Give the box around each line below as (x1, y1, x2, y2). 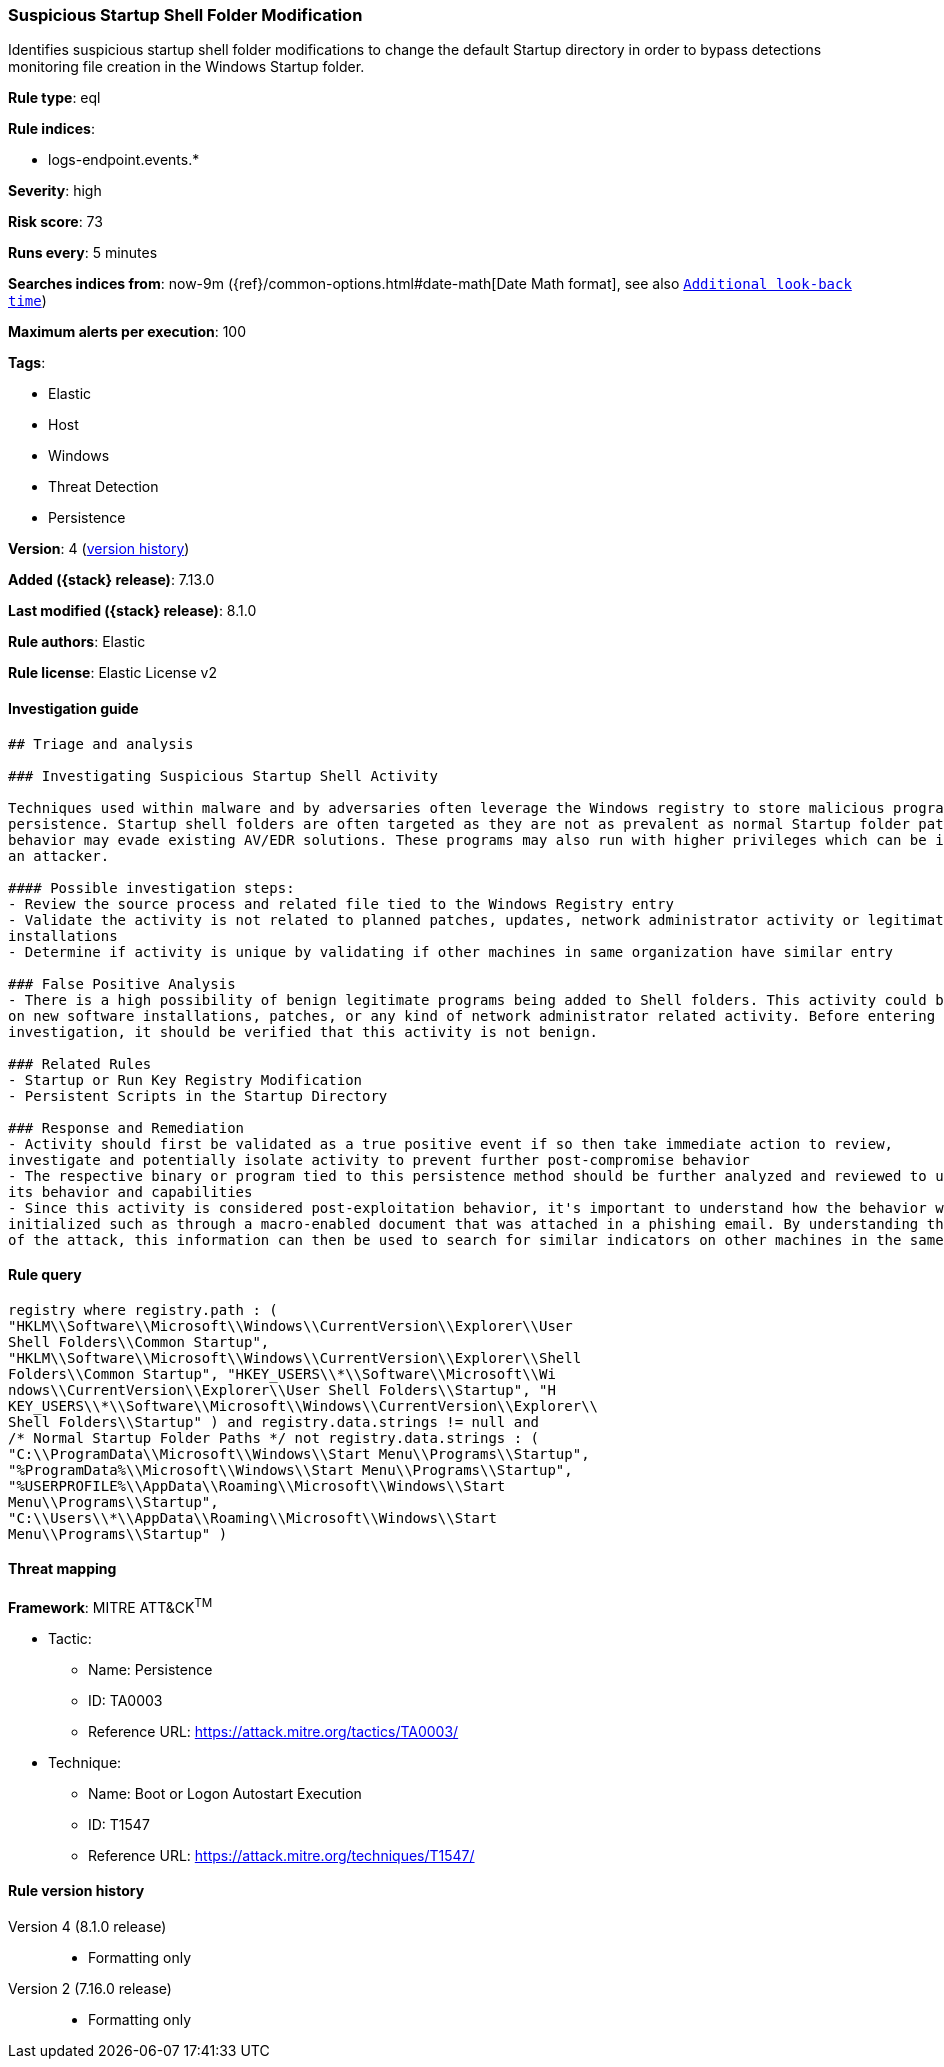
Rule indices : (8, 120, 95, 138)
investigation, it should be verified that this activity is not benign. (8, 1023, 599, 1040)
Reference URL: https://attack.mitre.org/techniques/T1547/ (88, 1846, 475, 1864)
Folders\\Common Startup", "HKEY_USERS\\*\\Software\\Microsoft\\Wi (8, 1365, 556, 1382)
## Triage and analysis (8, 735, 194, 752)
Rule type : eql (8, 89, 101, 107)
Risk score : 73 (8, 213, 103, 231)
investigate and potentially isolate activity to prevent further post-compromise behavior (8, 1151, 750, 1168)
